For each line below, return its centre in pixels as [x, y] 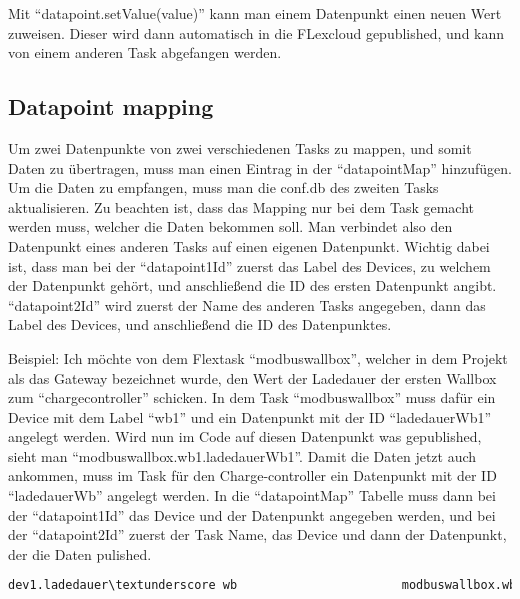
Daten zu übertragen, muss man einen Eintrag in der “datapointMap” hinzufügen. [260, 167]
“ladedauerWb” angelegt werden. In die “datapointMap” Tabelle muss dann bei [252, 495]
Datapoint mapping [111, 106]
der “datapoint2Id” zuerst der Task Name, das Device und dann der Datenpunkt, [257, 534]
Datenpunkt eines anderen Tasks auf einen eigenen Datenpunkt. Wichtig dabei [249, 245]
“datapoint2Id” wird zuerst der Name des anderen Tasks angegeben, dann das [247, 304]
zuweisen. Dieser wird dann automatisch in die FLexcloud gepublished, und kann [256, 32]
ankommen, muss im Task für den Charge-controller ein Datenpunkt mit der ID [252, 475]
